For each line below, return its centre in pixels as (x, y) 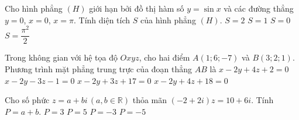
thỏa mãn (150, 100)
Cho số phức (27, 100)
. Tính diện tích (102, 20)
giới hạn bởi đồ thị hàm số (137, 8)
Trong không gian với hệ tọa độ (61, 57)
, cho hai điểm (164, 57)
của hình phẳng (168, 20)
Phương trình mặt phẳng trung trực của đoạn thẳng (99, 68)
